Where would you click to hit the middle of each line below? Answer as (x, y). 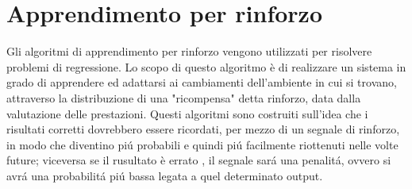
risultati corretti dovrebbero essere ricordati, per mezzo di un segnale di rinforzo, (203, 129)
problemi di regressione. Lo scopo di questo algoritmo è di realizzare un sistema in (206, 66)
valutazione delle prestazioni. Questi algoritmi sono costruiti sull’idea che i (187, 113)
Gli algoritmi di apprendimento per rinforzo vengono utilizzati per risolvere (189, 51)
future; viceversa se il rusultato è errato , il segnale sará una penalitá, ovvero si (199, 160)
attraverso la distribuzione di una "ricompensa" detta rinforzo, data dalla (184, 97)
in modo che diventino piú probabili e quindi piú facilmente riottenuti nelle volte (202, 144)
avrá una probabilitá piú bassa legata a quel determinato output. (165, 175)
